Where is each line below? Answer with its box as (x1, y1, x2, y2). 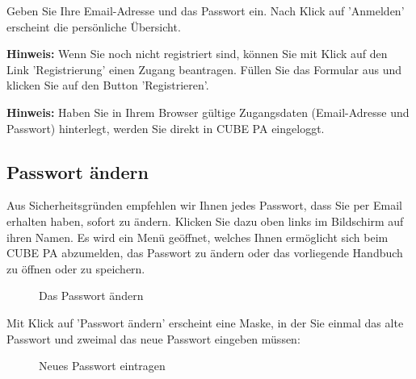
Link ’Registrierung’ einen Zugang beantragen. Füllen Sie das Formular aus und (6, 60, 402, 77)
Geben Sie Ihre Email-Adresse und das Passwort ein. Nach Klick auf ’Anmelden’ (6, 2, 405, 19)
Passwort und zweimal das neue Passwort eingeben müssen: (6, 330, 300, 347)
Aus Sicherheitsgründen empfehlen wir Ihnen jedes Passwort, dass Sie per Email (6, 197, 402, 214)
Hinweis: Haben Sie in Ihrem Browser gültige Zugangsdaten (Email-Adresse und (6, 103, 410, 120)
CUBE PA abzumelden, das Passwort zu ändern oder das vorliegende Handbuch (6, 244, 403, 261)
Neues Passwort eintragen (39, 357, 166, 374)
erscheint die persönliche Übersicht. (6, 18, 181, 35)
